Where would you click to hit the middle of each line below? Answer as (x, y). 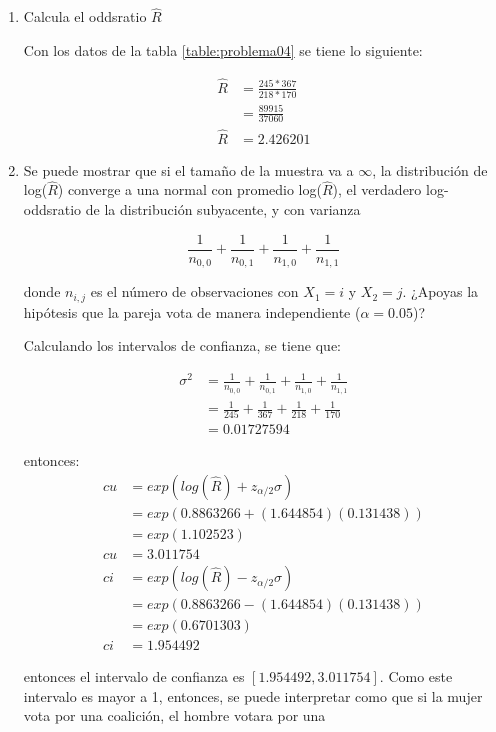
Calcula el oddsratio (85, 16)
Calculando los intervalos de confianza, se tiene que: (182, 345)
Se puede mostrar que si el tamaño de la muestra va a (188, 169)
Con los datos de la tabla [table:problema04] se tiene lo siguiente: (223, 49)
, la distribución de (430, 169)
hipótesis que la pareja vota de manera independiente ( (192, 311)
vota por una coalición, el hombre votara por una (174, 715)
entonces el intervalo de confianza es (134, 676)
